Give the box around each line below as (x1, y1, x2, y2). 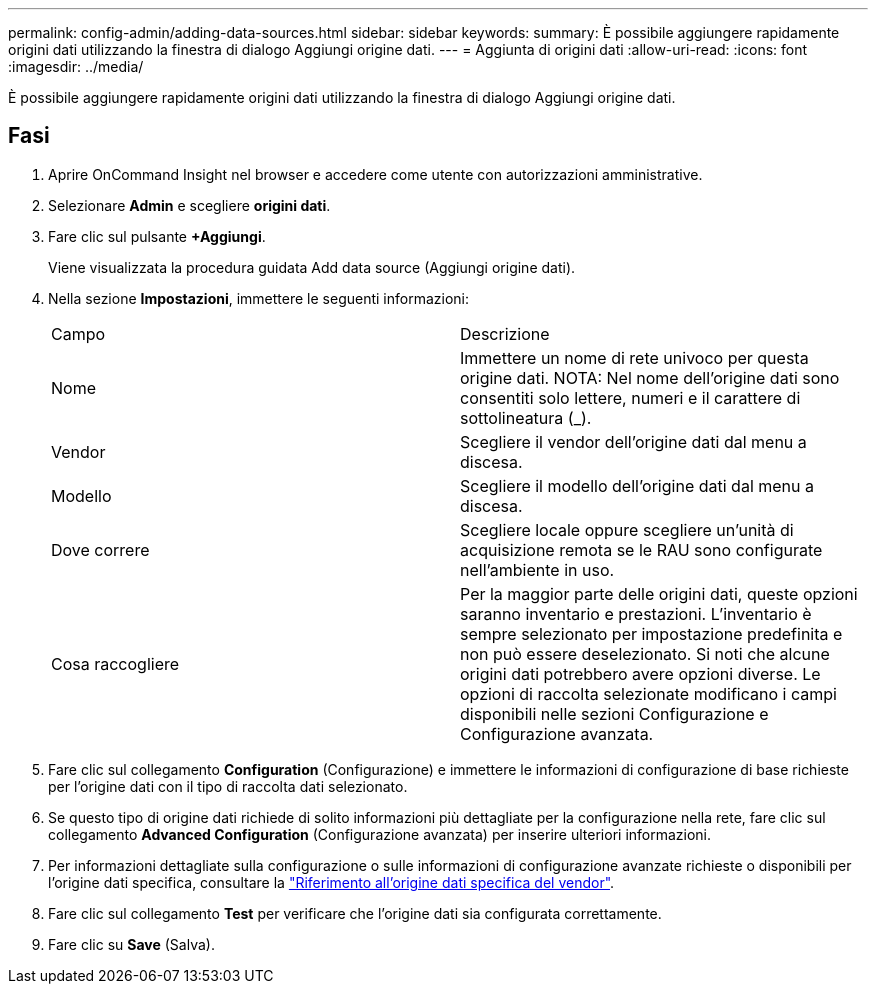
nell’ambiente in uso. (460, 559, 615, 580)
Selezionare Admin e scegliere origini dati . (48, 196, 331, 214)
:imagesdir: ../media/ (8, 58, 144, 75)
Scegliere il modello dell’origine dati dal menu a (460, 475, 814, 496)
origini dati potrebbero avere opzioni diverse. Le (460, 663, 821, 684)
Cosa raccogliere (51, 653, 180, 674)
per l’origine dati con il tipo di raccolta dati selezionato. (48, 777, 408, 795)
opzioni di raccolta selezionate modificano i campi (460, 683, 837, 704)
